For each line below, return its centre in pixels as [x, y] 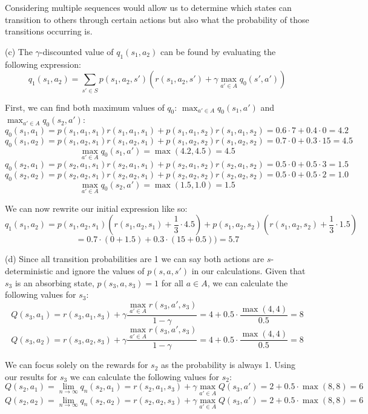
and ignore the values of [100, 270]
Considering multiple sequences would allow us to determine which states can [148, 7]
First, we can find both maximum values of [85, 107]
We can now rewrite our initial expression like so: [96, 208]
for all [172, 282]
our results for [31, 376]
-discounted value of [77, 51]
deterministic [29, 270]
